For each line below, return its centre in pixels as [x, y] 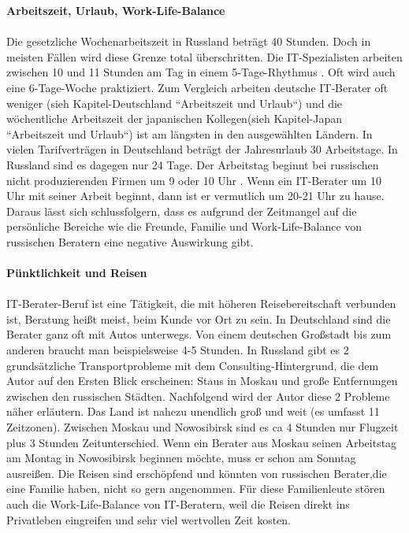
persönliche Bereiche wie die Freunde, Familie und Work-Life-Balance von [184, 226]
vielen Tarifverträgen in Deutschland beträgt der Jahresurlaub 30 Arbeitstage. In [202, 149]
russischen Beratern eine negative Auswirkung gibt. [130, 241]
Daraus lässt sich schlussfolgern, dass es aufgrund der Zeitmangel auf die [182, 211]
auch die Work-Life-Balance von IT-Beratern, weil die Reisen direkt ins [178, 504]
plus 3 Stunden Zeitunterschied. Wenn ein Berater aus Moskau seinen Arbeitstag [202, 442]
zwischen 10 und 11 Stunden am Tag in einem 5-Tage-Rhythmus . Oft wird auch [201, 72]
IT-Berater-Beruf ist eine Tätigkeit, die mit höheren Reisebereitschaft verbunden [201, 304]
